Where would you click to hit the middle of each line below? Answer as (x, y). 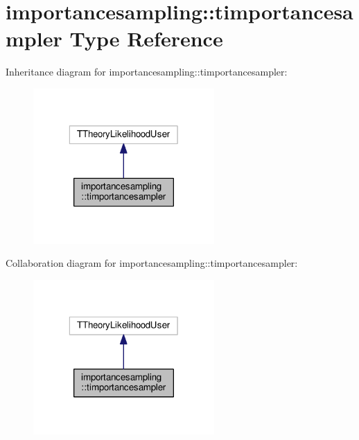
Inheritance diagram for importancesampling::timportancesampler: (147, 72)
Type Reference (146, 38)
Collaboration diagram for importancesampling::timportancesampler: (152, 263)
